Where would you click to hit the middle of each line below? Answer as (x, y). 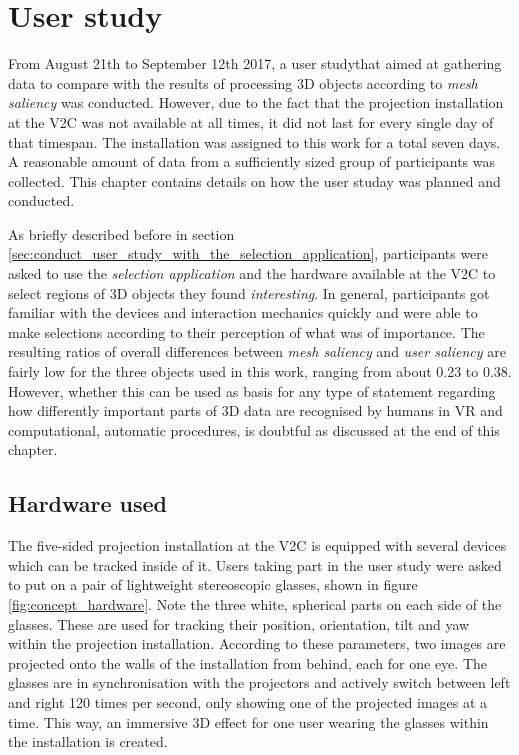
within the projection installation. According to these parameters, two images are (257, 643)
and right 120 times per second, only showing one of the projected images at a (248, 701)
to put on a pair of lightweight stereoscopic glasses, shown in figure (213, 584)
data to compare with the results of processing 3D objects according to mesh (243, 82)
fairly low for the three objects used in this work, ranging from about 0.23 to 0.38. (260, 371)
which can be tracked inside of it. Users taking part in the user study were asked (255, 564)
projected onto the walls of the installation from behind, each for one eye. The (247, 662)
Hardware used (88, 503)
